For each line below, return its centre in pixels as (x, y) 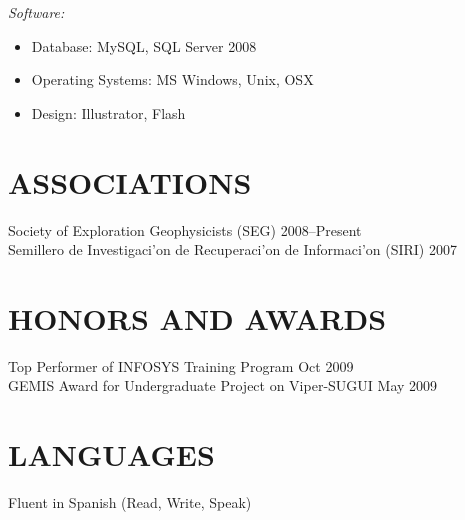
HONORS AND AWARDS (197, 317)
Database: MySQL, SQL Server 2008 (144, 45)
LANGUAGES (111, 454)
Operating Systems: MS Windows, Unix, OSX (172, 79)
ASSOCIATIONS (130, 181)
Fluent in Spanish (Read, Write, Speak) (130, 502)
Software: (36, 12)
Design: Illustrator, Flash (108, 112)
